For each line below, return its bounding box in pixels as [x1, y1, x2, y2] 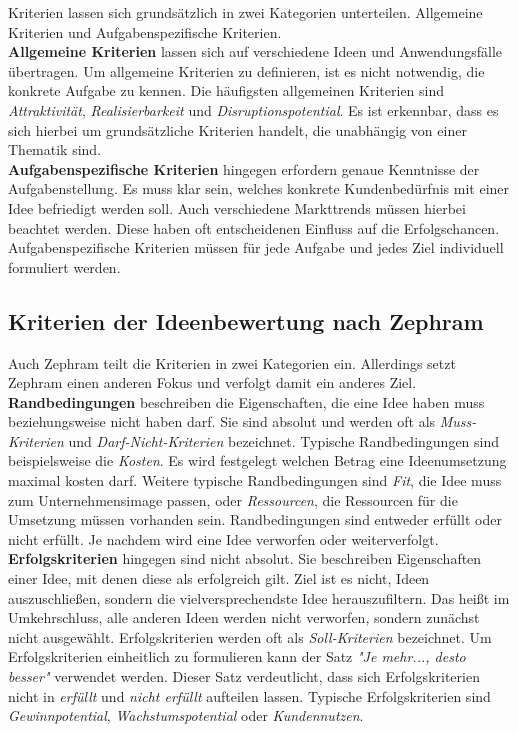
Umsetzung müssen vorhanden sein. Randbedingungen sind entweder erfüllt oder [8, 509, 502, 530]
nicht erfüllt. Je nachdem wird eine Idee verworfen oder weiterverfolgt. [8, 528, 439, 549]
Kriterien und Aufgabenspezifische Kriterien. [8, 21, 282, 42]
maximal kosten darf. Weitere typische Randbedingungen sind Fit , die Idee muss [8, 470, 502, 491]
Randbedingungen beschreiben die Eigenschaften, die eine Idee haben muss [8, 391, 485, 412]
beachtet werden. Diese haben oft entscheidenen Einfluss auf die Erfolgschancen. [8, 217, 500, 238]
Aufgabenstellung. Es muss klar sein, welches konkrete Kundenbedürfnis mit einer [8, 178, 510, 199]
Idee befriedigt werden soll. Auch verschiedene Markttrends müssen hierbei [8, 197, 466, 218]
